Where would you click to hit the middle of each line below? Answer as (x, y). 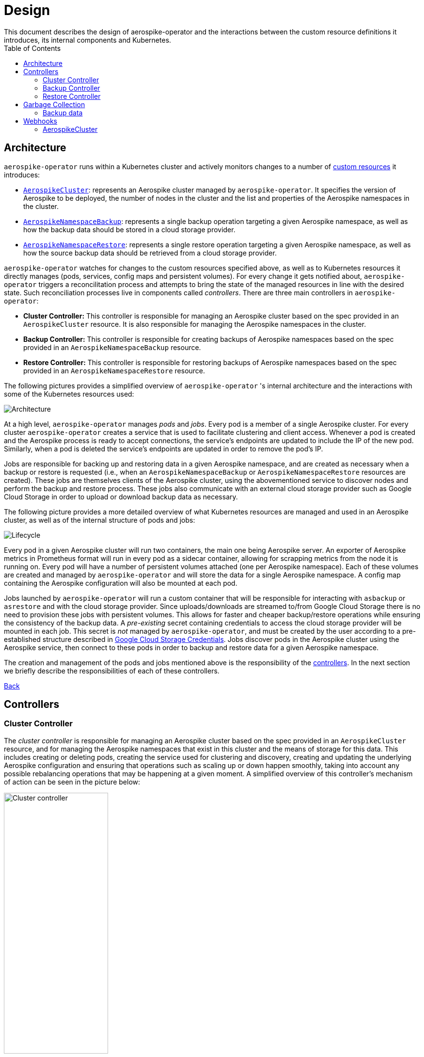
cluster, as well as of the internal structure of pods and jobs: (100, 520)
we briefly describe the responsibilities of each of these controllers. (112, 671)
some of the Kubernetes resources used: (69, 394)
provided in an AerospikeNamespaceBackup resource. (112, 347)
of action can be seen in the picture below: (72, 782)
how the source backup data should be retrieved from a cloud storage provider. (150, 253)
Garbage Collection (54, 104)
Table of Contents (32, 48)
